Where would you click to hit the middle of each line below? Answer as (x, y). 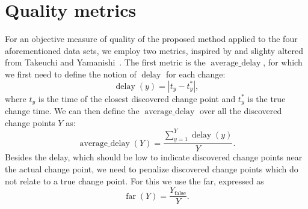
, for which (283, 62)
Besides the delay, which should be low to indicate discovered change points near (154, 157)
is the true (266, 98)
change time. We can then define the (72, 110)
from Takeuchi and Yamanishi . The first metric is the (105, 62)
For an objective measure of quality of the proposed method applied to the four (151, 39)
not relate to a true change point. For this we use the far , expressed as (134, 180)
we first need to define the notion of (71, 74)
